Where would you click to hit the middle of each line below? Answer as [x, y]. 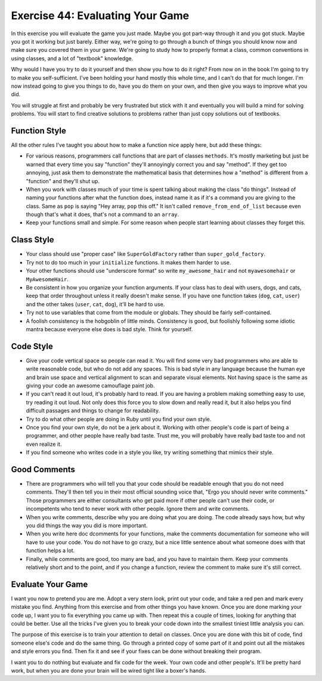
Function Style [39, 130]
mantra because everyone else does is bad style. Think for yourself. [109, 329]
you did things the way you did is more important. [87, 525]
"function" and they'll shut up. [63, 181]
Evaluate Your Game [49, 584]
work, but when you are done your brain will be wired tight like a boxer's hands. [109, 670]
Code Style [32, 346]
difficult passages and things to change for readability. [93, 411]
